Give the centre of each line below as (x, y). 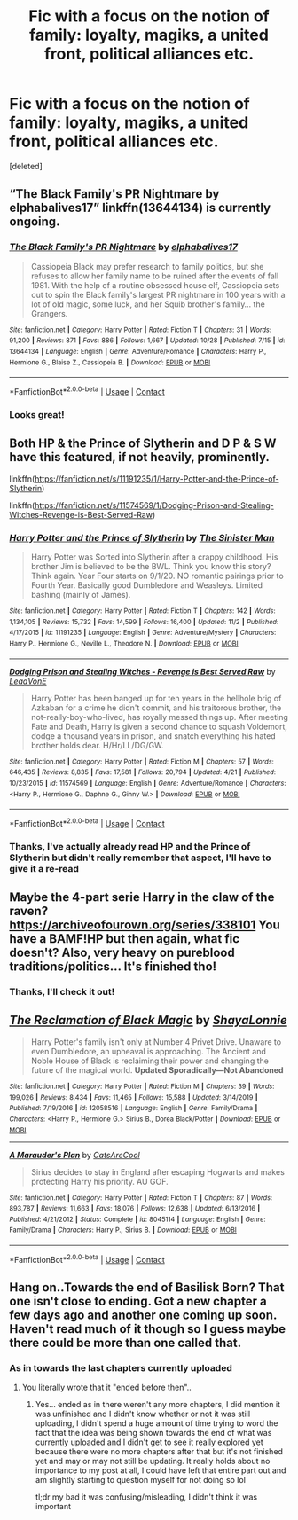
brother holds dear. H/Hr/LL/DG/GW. (97, 745)
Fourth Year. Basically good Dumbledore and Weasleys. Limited (147, 585)
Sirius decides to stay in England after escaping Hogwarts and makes (158, 1171)
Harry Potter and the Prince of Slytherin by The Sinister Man (142, 537)
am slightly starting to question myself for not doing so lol (141, 1480)
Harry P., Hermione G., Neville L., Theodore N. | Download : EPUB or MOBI (124, 643)
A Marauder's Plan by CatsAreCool (74, 1155)
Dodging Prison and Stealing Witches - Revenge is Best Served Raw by (143, 671)
